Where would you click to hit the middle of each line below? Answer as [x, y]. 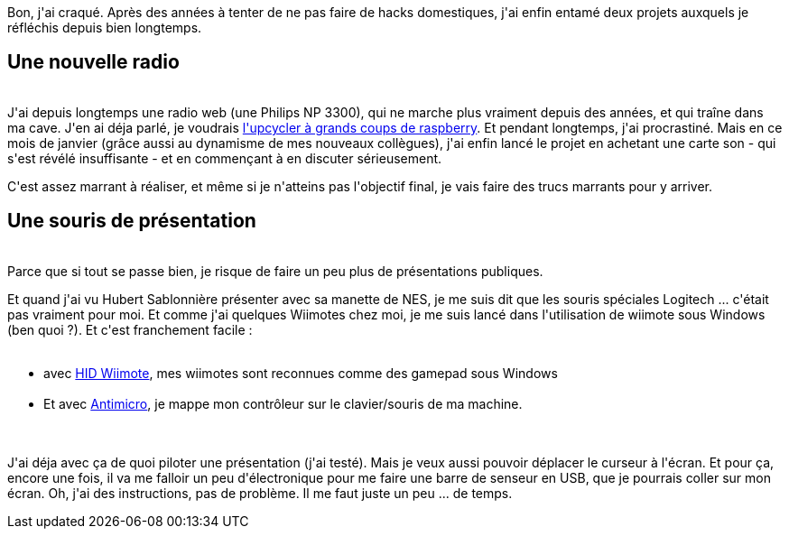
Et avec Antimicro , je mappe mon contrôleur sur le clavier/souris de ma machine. [283, 403]
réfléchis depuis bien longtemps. [105, 28]
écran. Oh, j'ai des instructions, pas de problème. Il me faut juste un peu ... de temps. [260, 493]
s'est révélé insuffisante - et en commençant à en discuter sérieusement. [225, 158]
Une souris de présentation [132, 221]
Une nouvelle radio [93, 62]
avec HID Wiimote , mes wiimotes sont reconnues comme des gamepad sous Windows [301, 373]
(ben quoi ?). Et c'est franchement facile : [130, 329]
